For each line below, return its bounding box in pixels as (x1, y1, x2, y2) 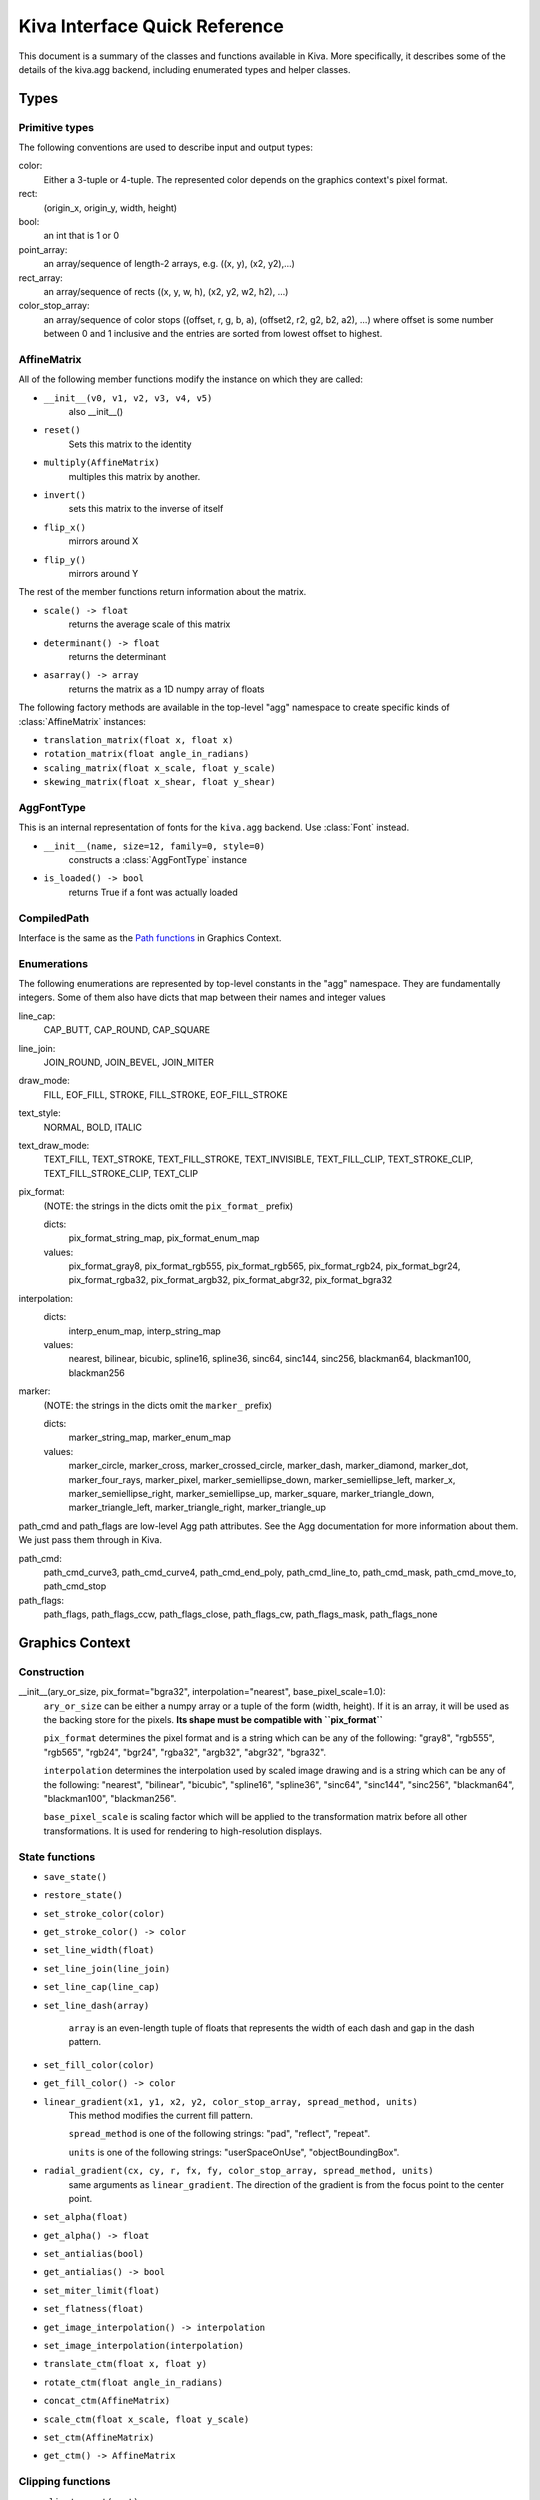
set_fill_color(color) (43, 2059, 155, 2070)
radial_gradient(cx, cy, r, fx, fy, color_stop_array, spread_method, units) (43, 2165, 434, 2177)
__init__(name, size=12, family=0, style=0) (43, 840, 266, 852)
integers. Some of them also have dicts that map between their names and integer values (18, 991, 386, 1004)
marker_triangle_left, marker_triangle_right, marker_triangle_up (68, 1501, 327, 1514)
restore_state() (43, 1890, 124, 1901)
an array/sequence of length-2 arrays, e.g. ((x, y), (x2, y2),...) (43, 258, 295, 270)
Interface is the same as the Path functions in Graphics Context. (18, 931, 282, 944)
